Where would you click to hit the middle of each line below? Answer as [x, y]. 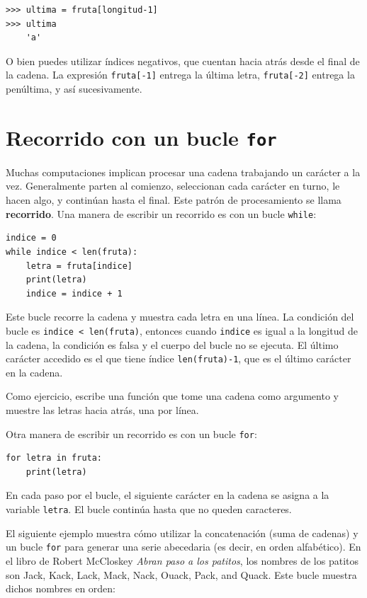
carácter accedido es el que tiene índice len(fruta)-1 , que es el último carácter [179, 358]
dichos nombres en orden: [61, 588]
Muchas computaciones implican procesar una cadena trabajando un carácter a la [183, 172]
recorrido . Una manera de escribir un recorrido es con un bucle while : [161, 213]
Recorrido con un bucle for [141, 137]
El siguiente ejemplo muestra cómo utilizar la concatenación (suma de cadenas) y [182, 533]
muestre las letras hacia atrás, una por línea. [102, 409]
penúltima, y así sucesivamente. [74, 89]
